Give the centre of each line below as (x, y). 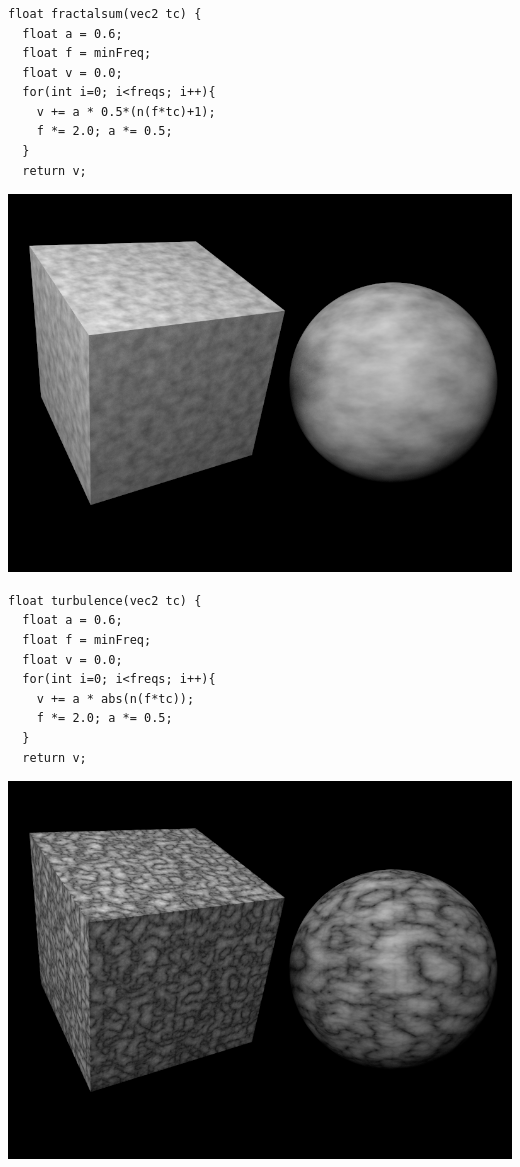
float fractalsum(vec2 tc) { (105, 13)
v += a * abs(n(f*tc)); (115, 698)
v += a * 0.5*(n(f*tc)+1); (126, 111)
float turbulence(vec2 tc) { (105, 600)
